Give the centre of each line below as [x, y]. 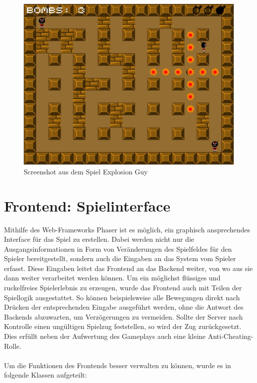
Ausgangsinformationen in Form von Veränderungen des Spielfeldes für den [118, 248]
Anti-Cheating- [231, 336]
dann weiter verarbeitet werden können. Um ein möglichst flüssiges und [112, 278]
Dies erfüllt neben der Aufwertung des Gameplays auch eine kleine [105, 336]
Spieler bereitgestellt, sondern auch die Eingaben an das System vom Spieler [120, 258]
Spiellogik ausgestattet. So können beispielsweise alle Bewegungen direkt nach [122, 297]
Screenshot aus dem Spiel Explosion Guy [86, 171]
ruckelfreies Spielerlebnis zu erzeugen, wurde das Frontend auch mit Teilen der [123, 288]
